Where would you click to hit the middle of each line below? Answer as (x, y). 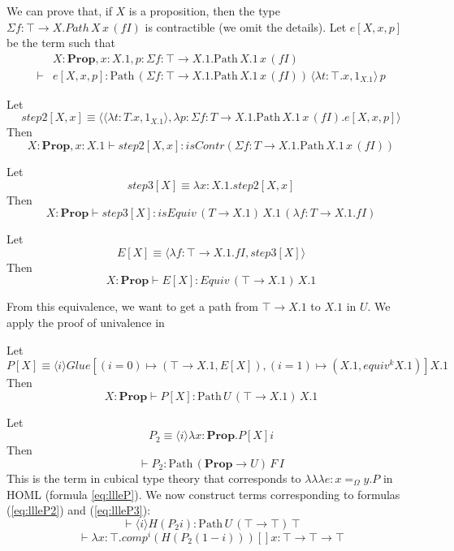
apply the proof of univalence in (86, 322)
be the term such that (61, 43)
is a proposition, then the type (204, 11)
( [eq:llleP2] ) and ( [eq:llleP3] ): (79, 510)
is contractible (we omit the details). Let (246, 26)
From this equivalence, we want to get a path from (132, 306)
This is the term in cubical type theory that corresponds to (154, 478)
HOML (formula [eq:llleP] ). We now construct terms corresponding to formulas (203, 494)
